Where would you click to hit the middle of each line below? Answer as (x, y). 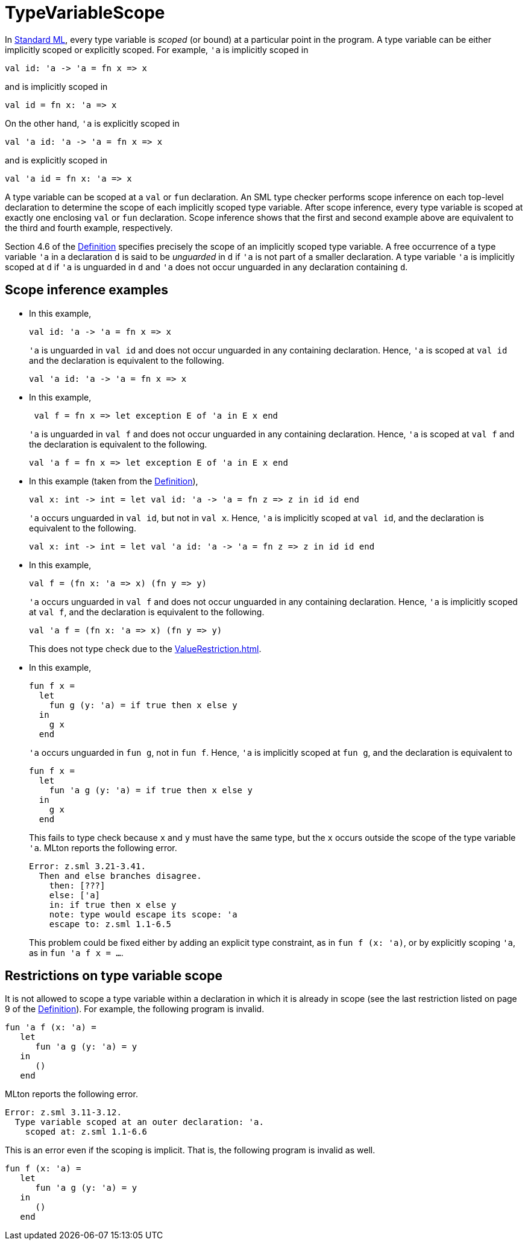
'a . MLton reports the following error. (103, 847)
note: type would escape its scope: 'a (143, 914)
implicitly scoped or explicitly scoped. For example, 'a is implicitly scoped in (157, 49)
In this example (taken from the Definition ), (114, 481)
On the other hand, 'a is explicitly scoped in (92, 123)
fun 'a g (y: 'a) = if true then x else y (151, 790)
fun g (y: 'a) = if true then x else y (143, 705)
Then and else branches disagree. (120, 876)
